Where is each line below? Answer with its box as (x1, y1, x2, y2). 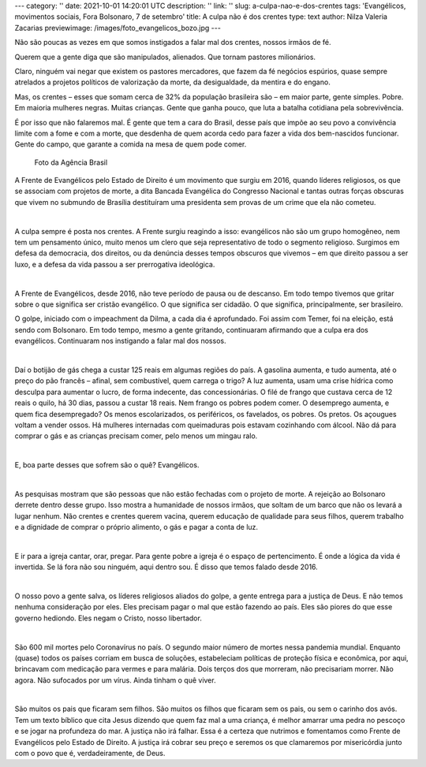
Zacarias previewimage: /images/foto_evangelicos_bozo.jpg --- (14, 23, 221, 32)
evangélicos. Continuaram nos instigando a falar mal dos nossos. (14, 336, 226, 346)
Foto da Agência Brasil (34, 158, 108, 167)
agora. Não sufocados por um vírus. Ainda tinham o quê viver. (14, 675, 216, 685)
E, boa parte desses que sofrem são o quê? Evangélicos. (14, 460, 200, 470)
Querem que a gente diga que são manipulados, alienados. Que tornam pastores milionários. (14, 52, 316, 61)
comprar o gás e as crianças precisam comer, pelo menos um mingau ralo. (14, 431, 258, 441)
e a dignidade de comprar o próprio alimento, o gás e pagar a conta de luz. (14, 523, 259, 532)
